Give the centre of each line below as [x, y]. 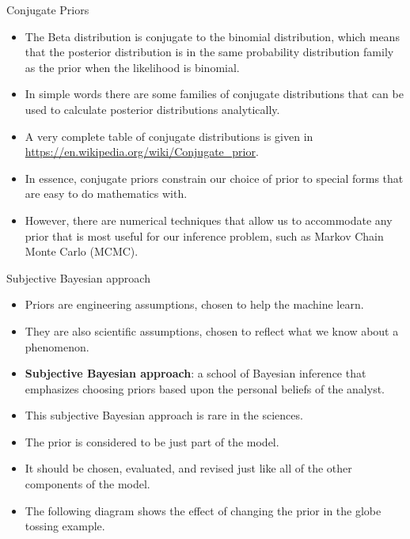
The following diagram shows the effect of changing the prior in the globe [203, 510]
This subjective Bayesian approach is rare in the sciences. [164, 415]
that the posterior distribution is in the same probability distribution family [209, 52]
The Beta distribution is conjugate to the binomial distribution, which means [212, 36]
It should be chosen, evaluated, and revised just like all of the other [188, 468]
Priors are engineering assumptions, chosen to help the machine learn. [194, 304]
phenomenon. [57, 346]
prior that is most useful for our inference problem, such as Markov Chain [204, 235]
